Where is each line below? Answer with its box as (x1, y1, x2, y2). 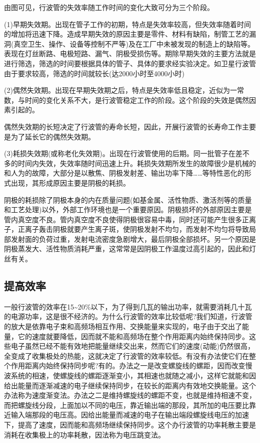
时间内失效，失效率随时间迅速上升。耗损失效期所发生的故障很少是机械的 (17, 158, 256, 168)
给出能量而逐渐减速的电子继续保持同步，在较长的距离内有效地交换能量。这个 (4, 380, 256, 390)
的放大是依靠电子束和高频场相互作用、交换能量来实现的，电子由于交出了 (4, 321, 242, 332)
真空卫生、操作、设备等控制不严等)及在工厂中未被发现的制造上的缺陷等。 (13, 38, 254, 49)
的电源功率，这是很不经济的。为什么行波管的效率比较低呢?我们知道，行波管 (4, 311, 252, 322)
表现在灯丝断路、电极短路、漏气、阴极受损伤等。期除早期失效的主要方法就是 (4, 48, 256, 59)
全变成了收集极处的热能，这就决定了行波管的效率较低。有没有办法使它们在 (4, 350, 249, 361)
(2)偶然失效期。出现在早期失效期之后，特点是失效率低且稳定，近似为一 (4, 85, 237, 95)
